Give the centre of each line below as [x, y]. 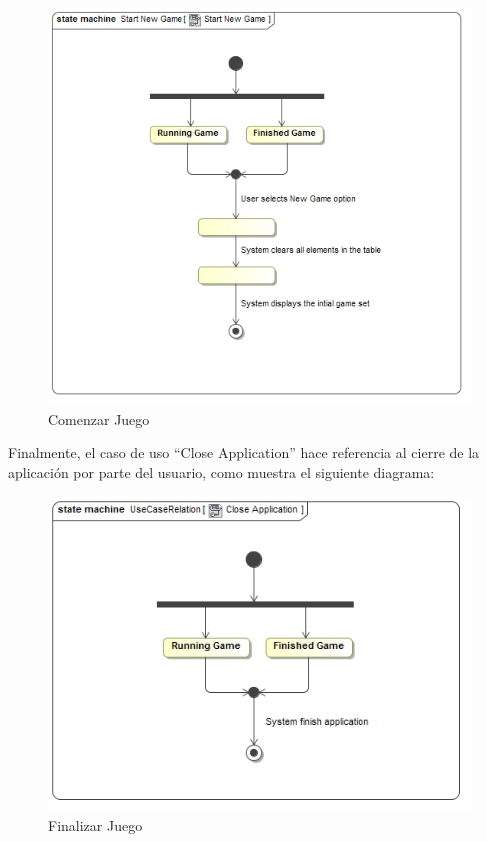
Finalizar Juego [95, 825]
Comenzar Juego [99, 418]
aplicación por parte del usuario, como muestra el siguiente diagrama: [221, 471]
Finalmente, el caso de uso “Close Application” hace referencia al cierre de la [244, 452]
